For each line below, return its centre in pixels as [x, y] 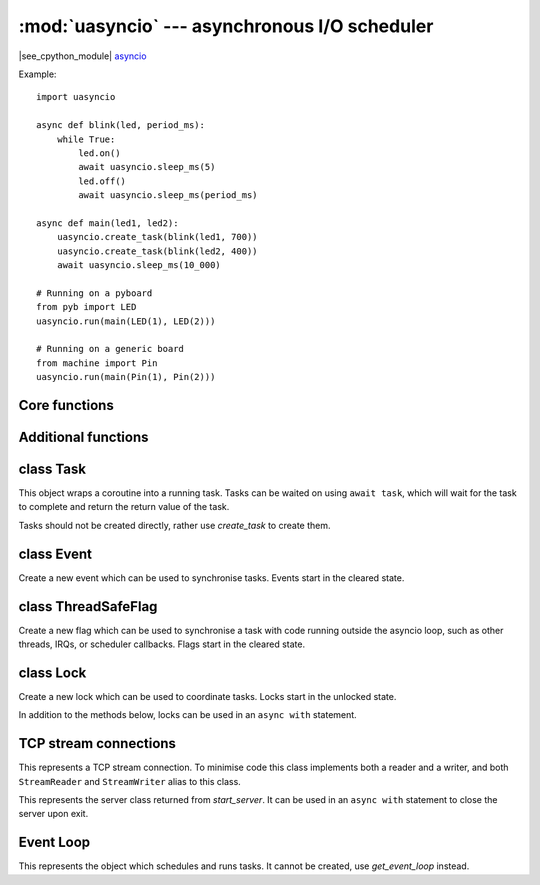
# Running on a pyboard [94, 293]
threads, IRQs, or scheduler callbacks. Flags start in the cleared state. [161, 644]
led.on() [99, 153]
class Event [55, 553]
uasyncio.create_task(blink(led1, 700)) [157, 237]
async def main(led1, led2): [107, 223]
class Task [52, 468]
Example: [37, 74]
